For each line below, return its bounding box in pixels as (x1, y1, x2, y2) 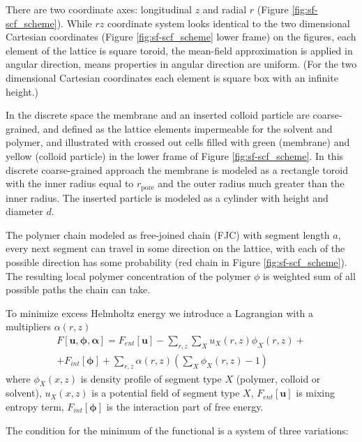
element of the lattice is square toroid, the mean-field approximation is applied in (6, 43, 353, 57)
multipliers (6, 319, 52, 334)
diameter (6, 204, 43, 219)
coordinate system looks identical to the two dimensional (107, 15, 350, 30)
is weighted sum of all (263, 268, 356, 283)
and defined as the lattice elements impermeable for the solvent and (43, 121, 333, 135)
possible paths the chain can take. (6, 282, 151, 297)
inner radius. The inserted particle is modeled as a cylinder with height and (6, 190, 329, 205)
